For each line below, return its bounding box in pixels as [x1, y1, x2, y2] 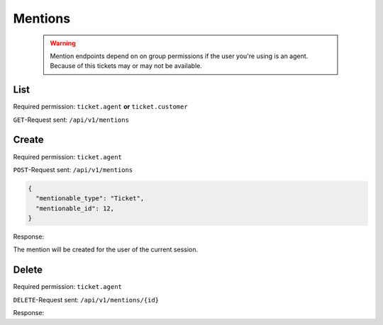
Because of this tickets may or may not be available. [50, 62, 202, 70]
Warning [50, 39, 76, 47]
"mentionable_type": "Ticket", [35, 195, 145, 203]
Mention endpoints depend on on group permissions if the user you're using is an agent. [50, 52, 309, 60]
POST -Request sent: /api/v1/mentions [13, 165, 133, 173]
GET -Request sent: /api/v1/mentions [13, 115, 129, 124]
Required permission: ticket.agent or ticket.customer [13, 103, 188, 111]
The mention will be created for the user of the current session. [13, 245, 199, 254]
